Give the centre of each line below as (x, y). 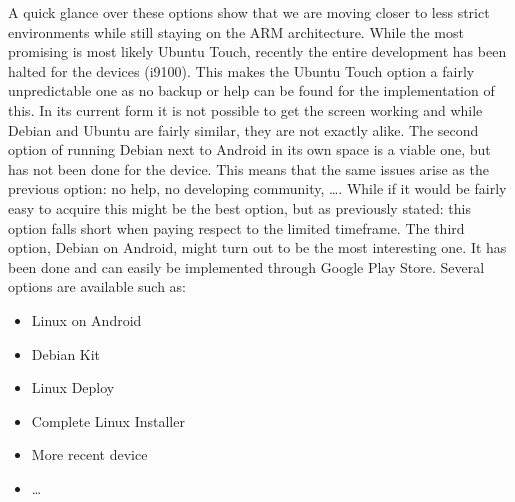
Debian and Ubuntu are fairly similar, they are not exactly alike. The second (243, 129)
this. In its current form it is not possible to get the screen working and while (245, 109)
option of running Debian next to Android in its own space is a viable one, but (249, 149)
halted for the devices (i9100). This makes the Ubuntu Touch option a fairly (241, 70)
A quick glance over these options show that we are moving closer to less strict (249, 12)
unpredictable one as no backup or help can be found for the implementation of (251, 90)
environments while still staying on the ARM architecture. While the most (236, 31)
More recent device (89, 454)
